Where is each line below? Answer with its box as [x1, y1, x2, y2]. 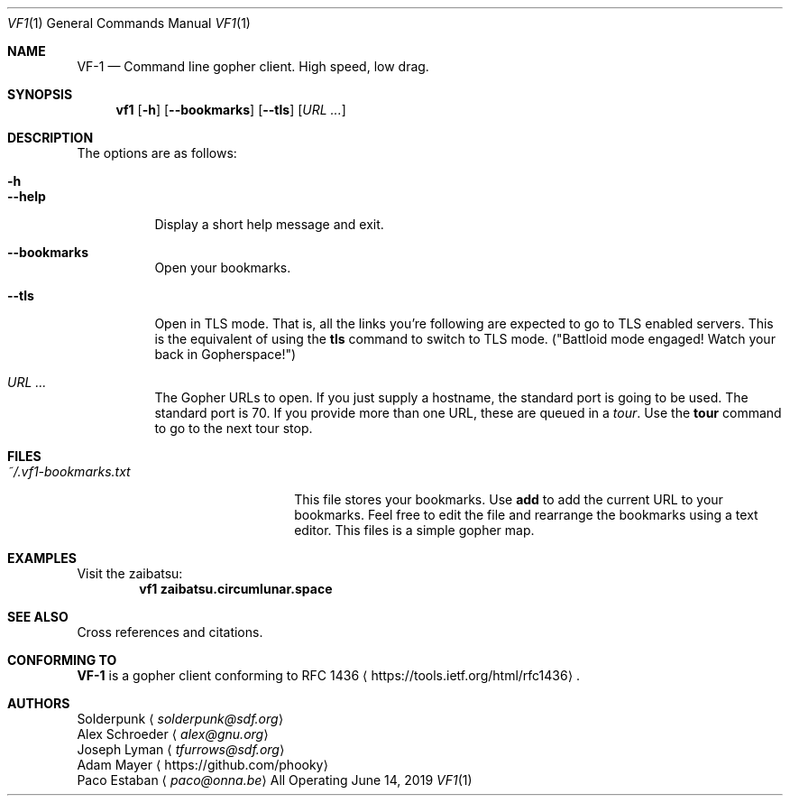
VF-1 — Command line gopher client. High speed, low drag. [77, 59, 429, 74]
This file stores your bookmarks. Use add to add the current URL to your [294, 492, 723, 507]
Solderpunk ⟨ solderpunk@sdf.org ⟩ [77, 711, 284, 726]
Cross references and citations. [77, 624, 263, 640]
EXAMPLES [7, 550, 77, 566]
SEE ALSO [7, 609, 69, 624]
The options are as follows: [77, 145, 237, 161]
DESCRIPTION [7, 130, 94, 145]
